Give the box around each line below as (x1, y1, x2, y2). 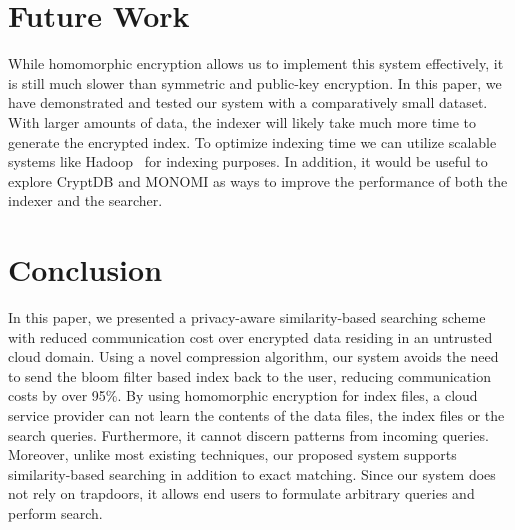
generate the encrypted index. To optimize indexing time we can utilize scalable (8, 131, 497, 152)
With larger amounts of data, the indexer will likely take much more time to (8, 111, 477, 132)
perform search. (8, 502, 103, 523)
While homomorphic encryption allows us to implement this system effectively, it (8, 53, 504, 74)
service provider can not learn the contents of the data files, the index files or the (8, 404, 505, 425)
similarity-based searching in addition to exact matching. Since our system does (8, 463, 496, 484)
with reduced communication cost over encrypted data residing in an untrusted (8, 326, 493, 347)
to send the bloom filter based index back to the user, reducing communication (8, 365, 491, 386)
